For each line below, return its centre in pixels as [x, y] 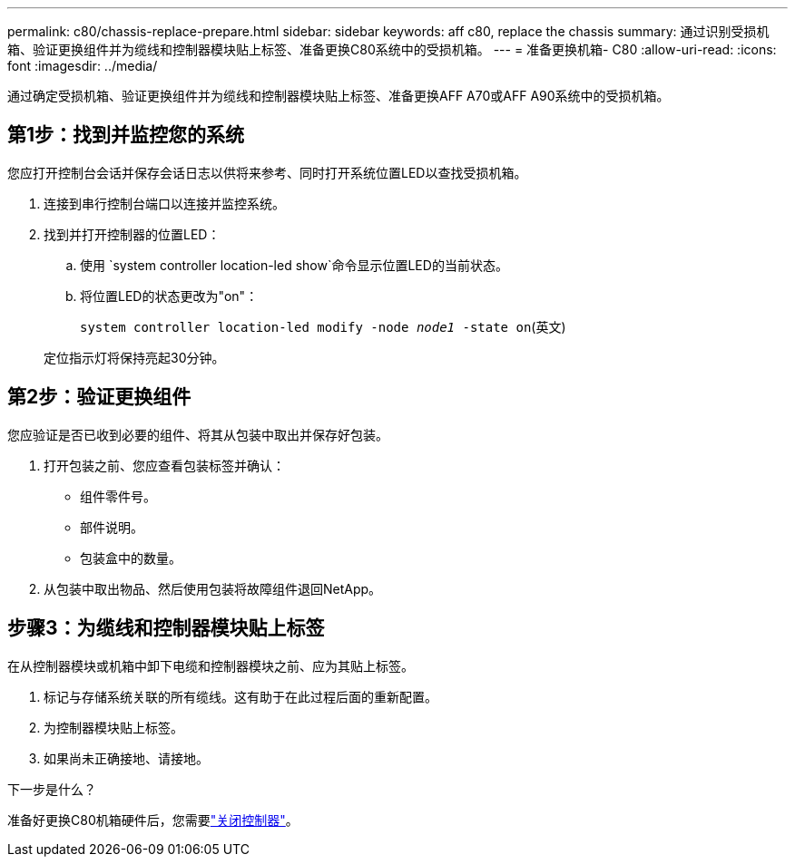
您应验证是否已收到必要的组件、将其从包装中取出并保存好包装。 [198, 434]
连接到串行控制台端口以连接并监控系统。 [164, 203]
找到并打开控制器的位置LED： [132, 234]
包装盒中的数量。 [131, 558]
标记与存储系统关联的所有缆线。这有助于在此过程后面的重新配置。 [240, 696]
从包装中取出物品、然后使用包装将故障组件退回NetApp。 [213, 588]
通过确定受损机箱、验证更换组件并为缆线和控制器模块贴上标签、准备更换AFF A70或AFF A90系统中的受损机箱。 [339, 96]
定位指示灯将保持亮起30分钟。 [134, 357]
